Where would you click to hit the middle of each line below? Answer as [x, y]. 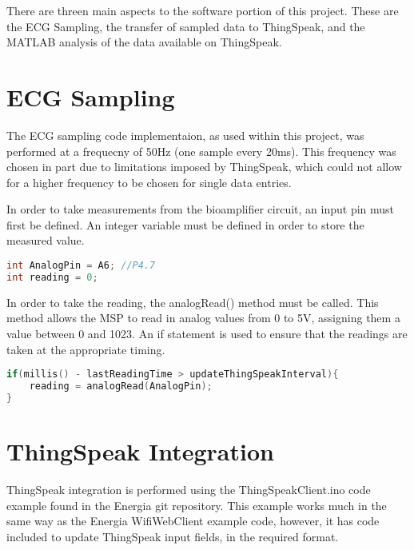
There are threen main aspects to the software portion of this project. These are [203, 10]
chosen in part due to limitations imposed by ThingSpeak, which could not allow [204, 167]
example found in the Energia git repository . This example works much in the [197, 505]
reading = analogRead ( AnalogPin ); [121, 387]
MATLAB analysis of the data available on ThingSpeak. [144, 42]
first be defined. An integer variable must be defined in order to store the [185, 224]
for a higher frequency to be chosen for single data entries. [149, 182]
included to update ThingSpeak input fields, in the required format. [173, 536]
